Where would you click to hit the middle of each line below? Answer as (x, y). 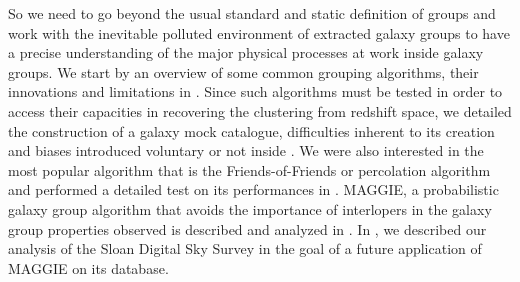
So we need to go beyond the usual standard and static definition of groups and (252, 13)
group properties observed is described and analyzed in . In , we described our (247, 228)
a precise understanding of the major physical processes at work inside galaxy (246, 52)
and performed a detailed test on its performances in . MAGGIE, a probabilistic (253, 189)
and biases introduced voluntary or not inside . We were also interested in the (246, 150)
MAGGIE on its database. (88, 267)
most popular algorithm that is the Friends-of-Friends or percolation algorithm (249, 169)
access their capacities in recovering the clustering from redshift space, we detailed (260, 110)
